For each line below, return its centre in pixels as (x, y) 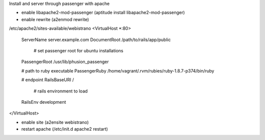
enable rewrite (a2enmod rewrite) (55, 19)
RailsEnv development (44, 102)
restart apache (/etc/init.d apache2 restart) (65, 129)
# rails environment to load (61, 91)
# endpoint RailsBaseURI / (48, 80)
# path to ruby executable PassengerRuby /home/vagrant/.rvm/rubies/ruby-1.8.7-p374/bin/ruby (118, 70)
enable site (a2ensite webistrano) (55, 122)
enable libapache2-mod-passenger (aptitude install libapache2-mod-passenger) (103, 13)
